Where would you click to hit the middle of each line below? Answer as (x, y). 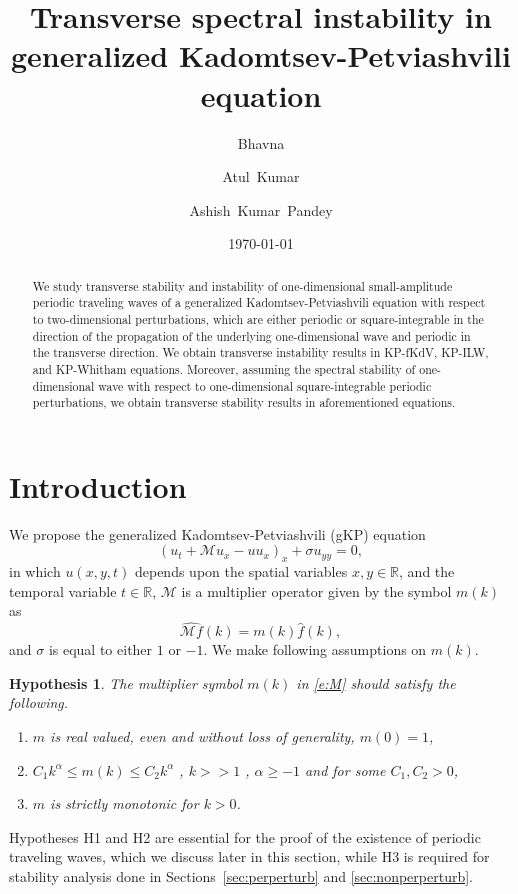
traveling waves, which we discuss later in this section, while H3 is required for (249, 856)
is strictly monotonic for (124, 803)
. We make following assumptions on (315, 649)
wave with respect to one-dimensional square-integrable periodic (265, 385)
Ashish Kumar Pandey (261, 209)
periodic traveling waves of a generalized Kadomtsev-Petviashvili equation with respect (259, 302)
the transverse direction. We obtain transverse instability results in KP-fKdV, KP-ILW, (260, 352)
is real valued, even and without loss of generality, (202, 736)
